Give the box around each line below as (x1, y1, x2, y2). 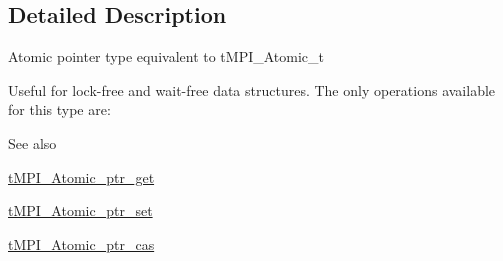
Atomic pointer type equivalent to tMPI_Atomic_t (8, 46, 325, 67)
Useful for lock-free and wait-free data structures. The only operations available (8, 79, 496, 100)
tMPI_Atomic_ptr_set (8, 200, 153, 221)
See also (8, 132, 57, 153)
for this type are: (8, 99, 111, 120)
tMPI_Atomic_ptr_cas (8, 233, 155, 254)
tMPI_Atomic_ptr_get (8, 166, 155, 187)
